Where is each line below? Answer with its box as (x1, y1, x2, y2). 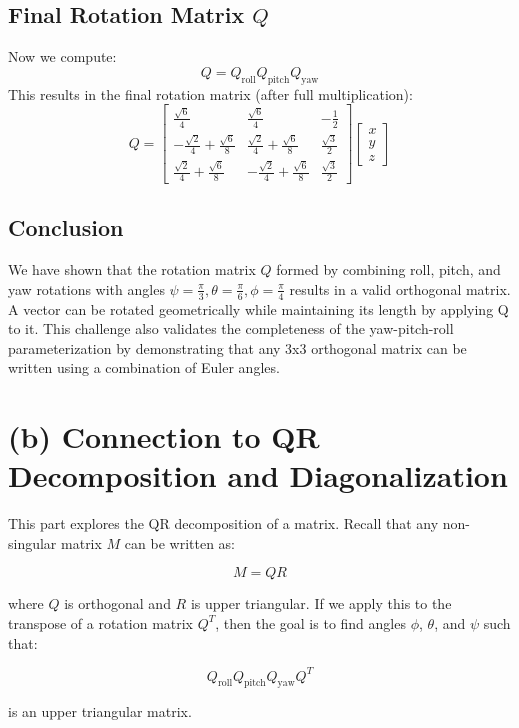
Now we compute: (8, 46, 117, 67)
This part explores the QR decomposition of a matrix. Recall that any (8, 513, 439, 534)
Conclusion (8, 212, 124, 243)
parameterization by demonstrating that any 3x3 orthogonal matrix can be (8, 337, 467, 358)
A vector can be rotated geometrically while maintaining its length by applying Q (8, 298, 509, 319)
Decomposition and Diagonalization (8, 455, 508, 496)
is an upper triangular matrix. (8, 701, 192, 722)
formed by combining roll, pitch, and (276, 259, 501, 280)
